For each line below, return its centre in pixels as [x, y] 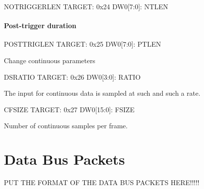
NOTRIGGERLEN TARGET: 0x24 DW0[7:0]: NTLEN [86, 6]
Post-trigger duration [40, 26]
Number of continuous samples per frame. [66, 126]
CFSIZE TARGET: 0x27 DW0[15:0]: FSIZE [69, 109]
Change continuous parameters [50, 60]
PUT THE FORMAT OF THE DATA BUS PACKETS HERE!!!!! [102, 182]
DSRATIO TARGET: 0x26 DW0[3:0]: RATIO [72, 77]
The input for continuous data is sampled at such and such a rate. [102, 93]
